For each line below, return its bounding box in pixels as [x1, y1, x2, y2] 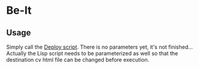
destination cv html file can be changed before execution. [6, 56, 150, 63]
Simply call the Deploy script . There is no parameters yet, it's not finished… [6, 43, 193, 50]
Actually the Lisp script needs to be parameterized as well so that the [6, 50, 178, 57]
